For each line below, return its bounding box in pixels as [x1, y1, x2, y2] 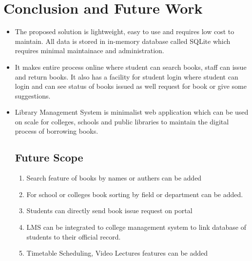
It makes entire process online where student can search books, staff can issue [15, 61, 247, 72]
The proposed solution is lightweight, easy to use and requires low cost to [15, 26, 234, 37]
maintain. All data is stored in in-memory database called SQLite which [15, 36, 231, 46]
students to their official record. [26, 231, 121, 241]
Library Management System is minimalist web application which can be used [15, 107, 249, 117]
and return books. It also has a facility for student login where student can [15, 71, 238, 81]
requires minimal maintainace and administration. [15, 45, 164, 56]
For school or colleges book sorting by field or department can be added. [26, 189, 243, 199]
